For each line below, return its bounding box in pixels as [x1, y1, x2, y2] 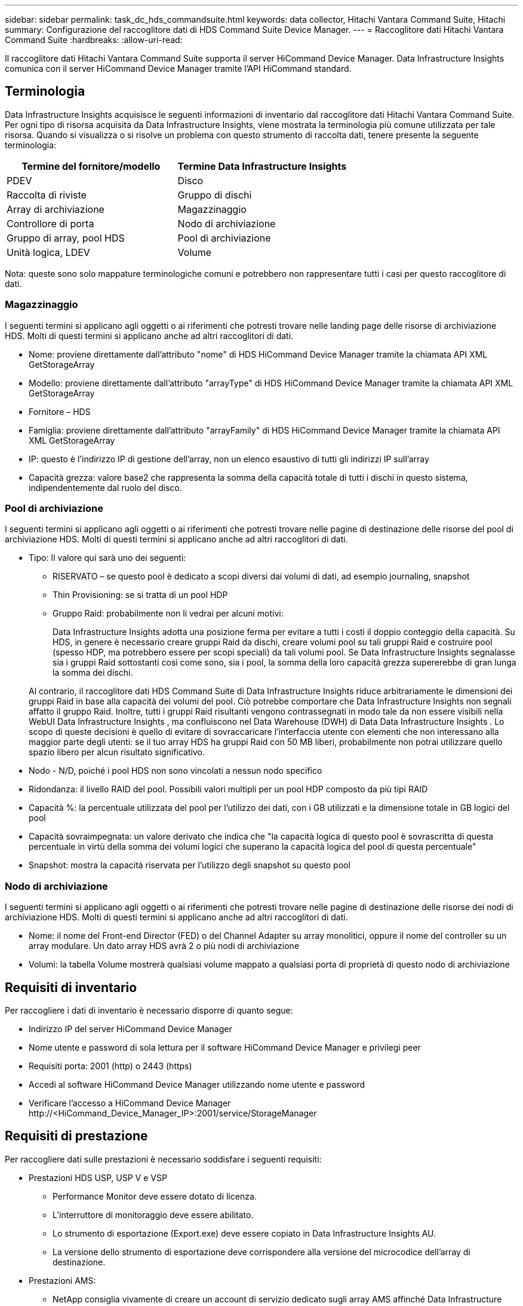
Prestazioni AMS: [29, 1275, 96, 1286]
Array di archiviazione [7, 203, 104, 215]
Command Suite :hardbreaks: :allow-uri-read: [5, 35, 183, 45]
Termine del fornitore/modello [21, 160, 161, 172]
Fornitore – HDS [29, 406, 91, 417]
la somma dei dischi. [53, 667, 133, 678]
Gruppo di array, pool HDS [7, 231, 125, 244]
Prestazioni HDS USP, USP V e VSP [29, 1172, 167, 1183]
